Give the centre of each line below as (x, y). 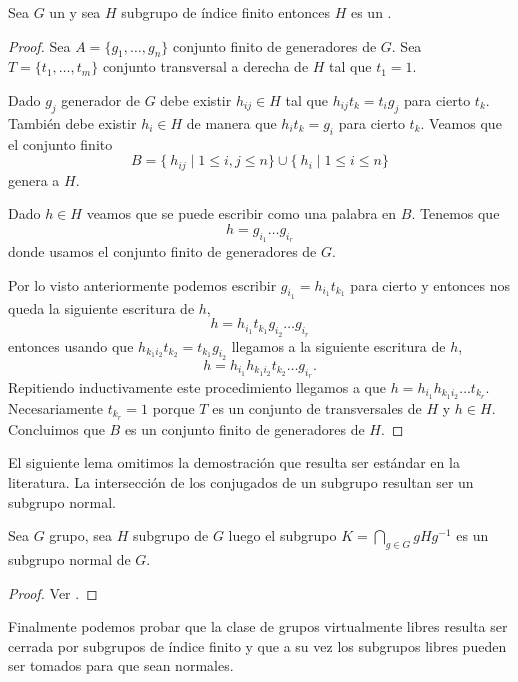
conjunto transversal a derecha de (205, 66)
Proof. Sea (39, 45)
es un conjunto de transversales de (317, 407)
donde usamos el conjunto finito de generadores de (162, 251)
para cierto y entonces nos (430, 284)
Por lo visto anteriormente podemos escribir (142, 284)
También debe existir (72, 122)
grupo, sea (81, 535)
